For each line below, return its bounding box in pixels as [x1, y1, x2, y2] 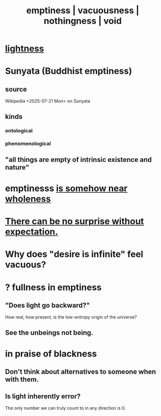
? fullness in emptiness [5, 282, 102, 293]
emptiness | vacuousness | [26, 5, 139, 16]
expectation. [5, 226, 58, 238]
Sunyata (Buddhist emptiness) [5, 65, 132, 77]
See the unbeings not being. [5, 328, 94, 337]
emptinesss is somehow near [5, 183, 128, 194]
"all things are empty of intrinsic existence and [5, 155, 152, 164]
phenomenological [5, 140, 51, 147]
